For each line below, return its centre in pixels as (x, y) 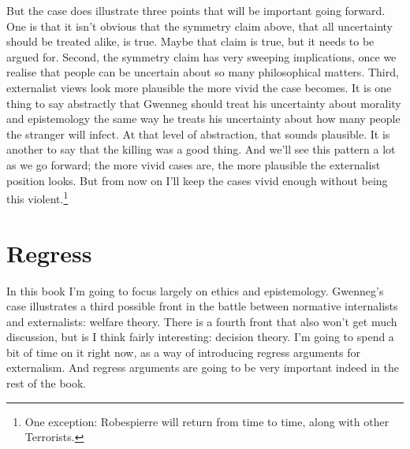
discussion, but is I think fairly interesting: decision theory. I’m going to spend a (200, 337)
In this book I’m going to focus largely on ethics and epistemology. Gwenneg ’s (195, 290)
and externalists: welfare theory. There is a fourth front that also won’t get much (202, 321)
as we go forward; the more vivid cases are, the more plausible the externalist (194, 164)
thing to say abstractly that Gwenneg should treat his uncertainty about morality (204, 103)
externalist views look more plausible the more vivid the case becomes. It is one (199, 87)
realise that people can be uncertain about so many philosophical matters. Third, (203, 72)
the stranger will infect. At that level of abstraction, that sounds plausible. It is (198, 134)
